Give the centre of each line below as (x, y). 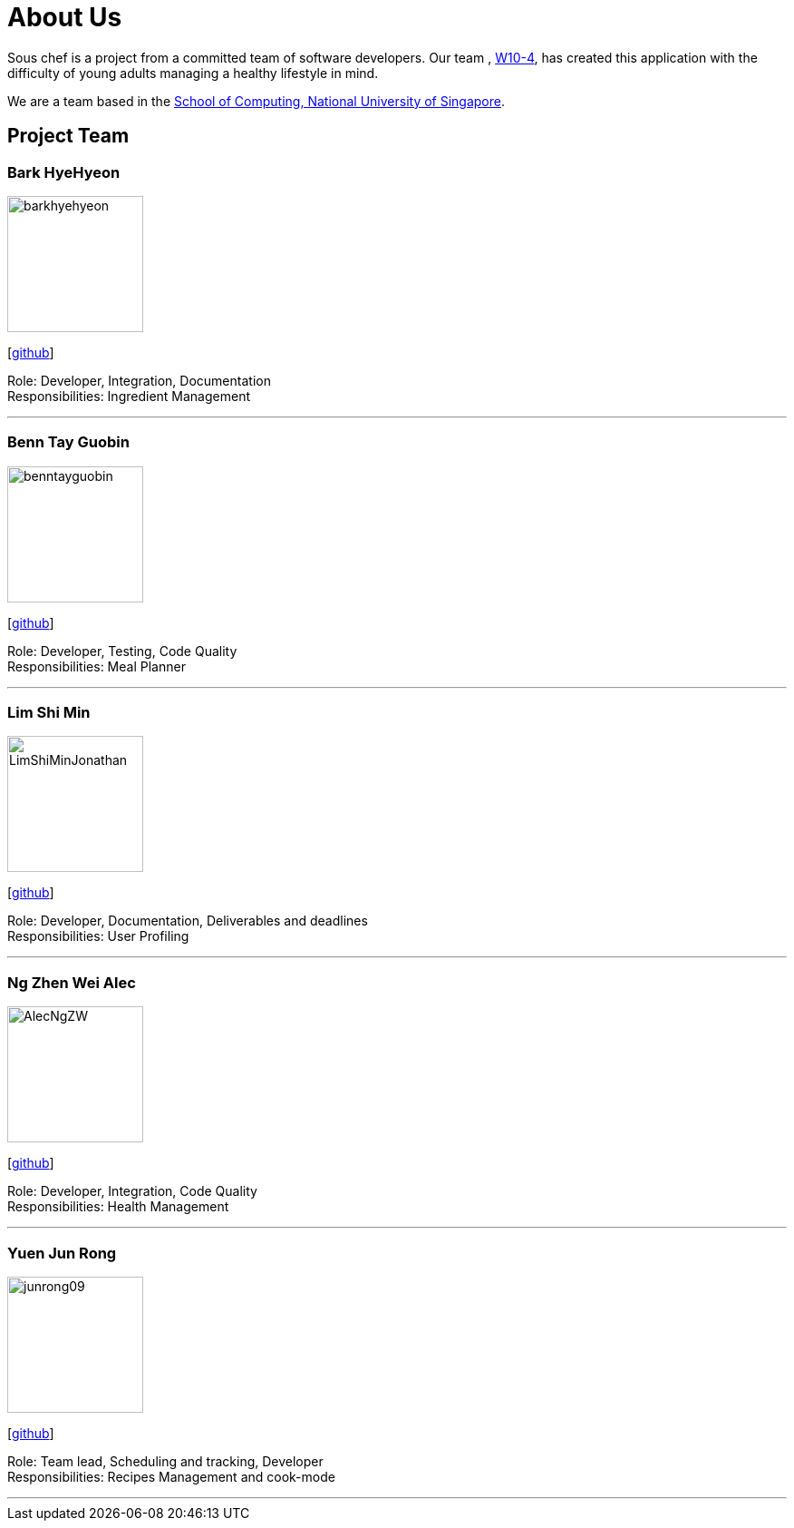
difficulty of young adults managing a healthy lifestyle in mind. (193, 73)
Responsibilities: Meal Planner (97, 666)
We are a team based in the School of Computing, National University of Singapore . (257, 101)
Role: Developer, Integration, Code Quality (132, 1191)
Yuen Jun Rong (62, 1253)
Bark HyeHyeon (64, 172)
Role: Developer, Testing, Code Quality (122, 651)
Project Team (68, 136)
